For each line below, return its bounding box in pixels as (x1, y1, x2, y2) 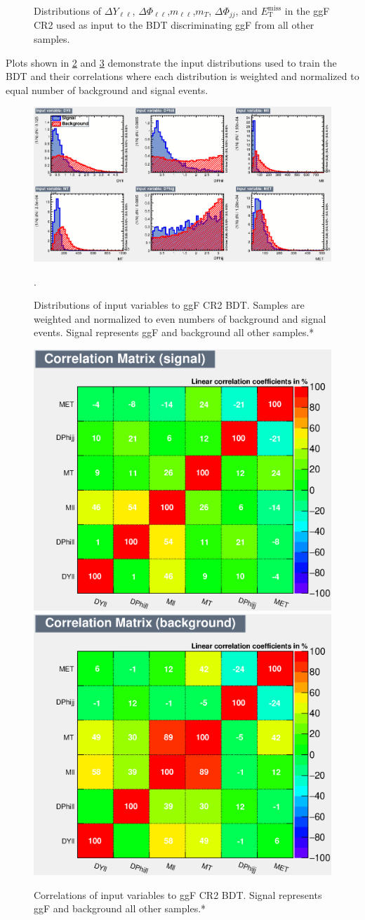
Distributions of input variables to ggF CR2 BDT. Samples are (34, 298, 305, 312)
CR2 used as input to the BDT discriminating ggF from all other (34, 18, 314, 32)
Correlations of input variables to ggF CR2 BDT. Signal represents (34, 887, 322, 902)
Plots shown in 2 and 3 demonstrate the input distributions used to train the (6, 55, 337, 69)
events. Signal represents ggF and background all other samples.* (34, 325, 314, 340)
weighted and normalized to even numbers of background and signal (34, 311, 326, 326)
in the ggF (284, 4, 330, 18)
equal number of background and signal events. (6, 82, 208, 97)
